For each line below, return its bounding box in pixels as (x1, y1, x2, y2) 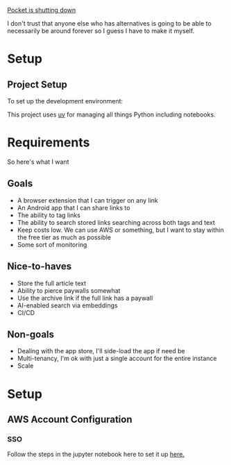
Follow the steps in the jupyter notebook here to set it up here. (7, 450, 185, 459)
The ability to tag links (17, 211, 81, 219)
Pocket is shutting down (7, 6, 76, 14)
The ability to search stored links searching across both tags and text (17, 218, 215, 226)
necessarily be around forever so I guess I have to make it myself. (7, 27, 195, 35)
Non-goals (7, 328, 54, 340)
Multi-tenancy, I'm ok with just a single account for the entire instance (17, 354, 217, 363)
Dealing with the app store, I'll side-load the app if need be (17, 347, 185, 355)
